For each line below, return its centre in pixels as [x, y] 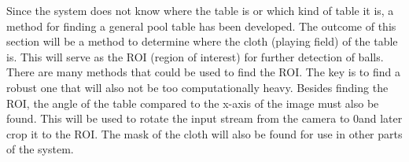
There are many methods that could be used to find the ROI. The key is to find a [203, 72]
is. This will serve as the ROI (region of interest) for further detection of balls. [195, 56]
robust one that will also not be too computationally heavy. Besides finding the [197, 87]
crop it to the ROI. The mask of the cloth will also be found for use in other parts [204, 133]
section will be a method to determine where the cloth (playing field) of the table [202, 41]
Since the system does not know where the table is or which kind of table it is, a [200, 10]
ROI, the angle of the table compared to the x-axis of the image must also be [193, 103]
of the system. [40, 149]
